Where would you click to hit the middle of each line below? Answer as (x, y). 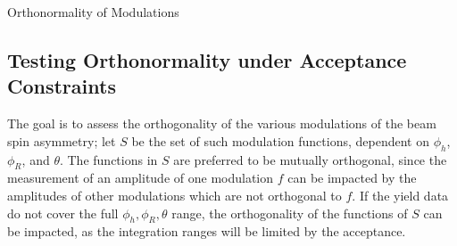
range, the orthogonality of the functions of (290, 213)
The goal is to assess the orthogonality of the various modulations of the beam (222, 123)
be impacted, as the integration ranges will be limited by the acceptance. (207, 231)
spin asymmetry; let (62, 140)
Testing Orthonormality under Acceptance (207, 59)
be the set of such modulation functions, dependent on (280, 140)
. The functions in (108, 159)
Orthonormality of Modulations (93, 12)
